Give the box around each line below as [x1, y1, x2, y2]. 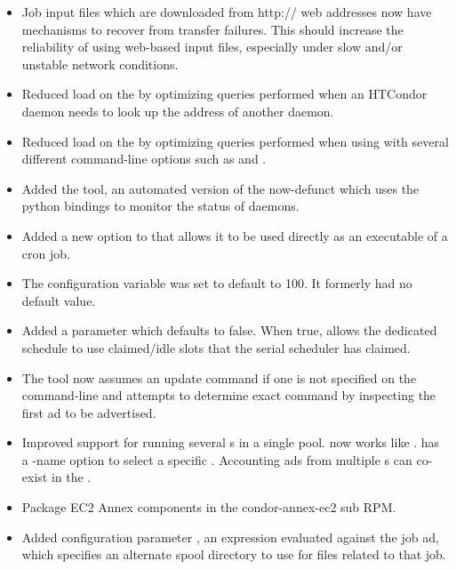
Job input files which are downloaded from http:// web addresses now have [21, 3, 432, 20]
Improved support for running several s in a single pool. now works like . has [21, 433, 440, 452]
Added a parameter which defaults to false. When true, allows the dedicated [21, 321, 437, 340]
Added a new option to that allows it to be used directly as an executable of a [21, 226, 448, 244]
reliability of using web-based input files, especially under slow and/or [21, 37, 403, 56]
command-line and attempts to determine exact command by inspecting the [21, 386, 436, 405]
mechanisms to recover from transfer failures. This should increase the [21, 20, 404, 38]
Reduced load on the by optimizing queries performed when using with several [21, 132, 449, 150]
